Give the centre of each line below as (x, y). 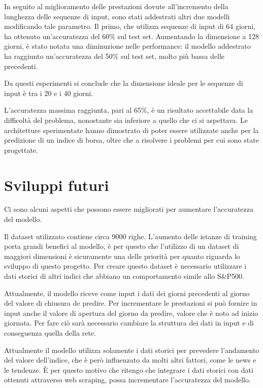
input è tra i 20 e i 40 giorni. (49, 93)
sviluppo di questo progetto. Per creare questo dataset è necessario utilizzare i (125, 266)
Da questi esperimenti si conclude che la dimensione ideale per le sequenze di (124, 83)
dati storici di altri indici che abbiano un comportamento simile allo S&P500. (124, 276)
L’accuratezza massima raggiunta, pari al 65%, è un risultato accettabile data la (129, 110)
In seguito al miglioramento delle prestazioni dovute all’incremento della (116, 6)
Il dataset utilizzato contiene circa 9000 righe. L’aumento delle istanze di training (130, 236)
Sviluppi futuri (57, 185)
